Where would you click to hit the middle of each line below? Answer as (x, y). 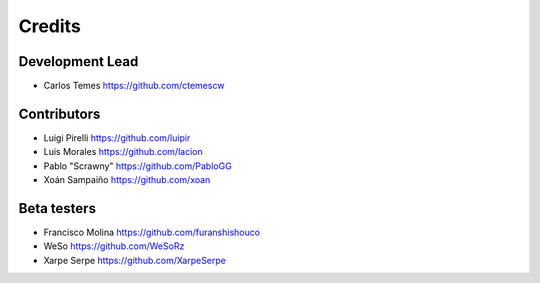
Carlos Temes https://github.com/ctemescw (134, 86)
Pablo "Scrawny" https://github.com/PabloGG (137, 166)
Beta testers (57, 208)
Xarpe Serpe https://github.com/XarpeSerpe (135, 260)
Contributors (59, 113)
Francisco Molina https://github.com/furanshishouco (151, 232)
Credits (50, 26)
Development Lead (78, 61)
